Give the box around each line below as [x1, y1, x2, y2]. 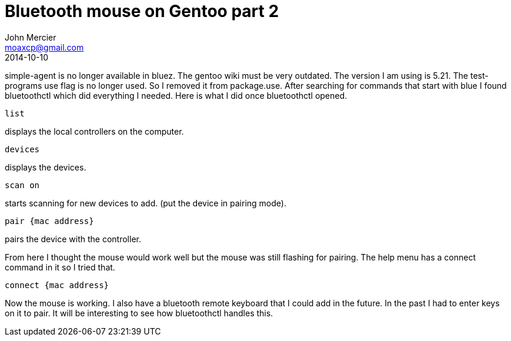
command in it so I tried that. [5, 262, 115, 272]
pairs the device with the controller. [5, 233, 141, 244]
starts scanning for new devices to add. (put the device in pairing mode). [5, 198, 286, 208]
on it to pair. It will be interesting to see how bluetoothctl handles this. [5, 307, 273, 318]
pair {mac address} [5, 216, 94, 226]
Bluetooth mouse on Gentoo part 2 [5, 1, 279, 21]
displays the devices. [5, 162, 86, 172]
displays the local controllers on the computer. [5, 126, 184, 136]
